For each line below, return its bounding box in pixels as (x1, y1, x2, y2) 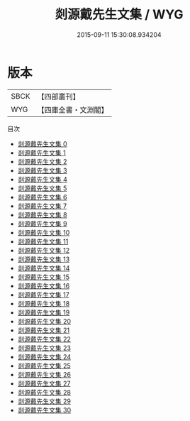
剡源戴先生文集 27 (17, 379, 71, 388)
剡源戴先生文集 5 (17, 184, 67, 192)
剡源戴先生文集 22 (17, 334, 71, 343)
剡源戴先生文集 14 (17, 263, 70, 272)
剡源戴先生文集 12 (17, 246, 69, 254)
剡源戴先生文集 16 (17, 281, 70, 290)
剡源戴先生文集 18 (17, 299, 70, 307)
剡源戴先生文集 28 (17, 388, 71, 396)
